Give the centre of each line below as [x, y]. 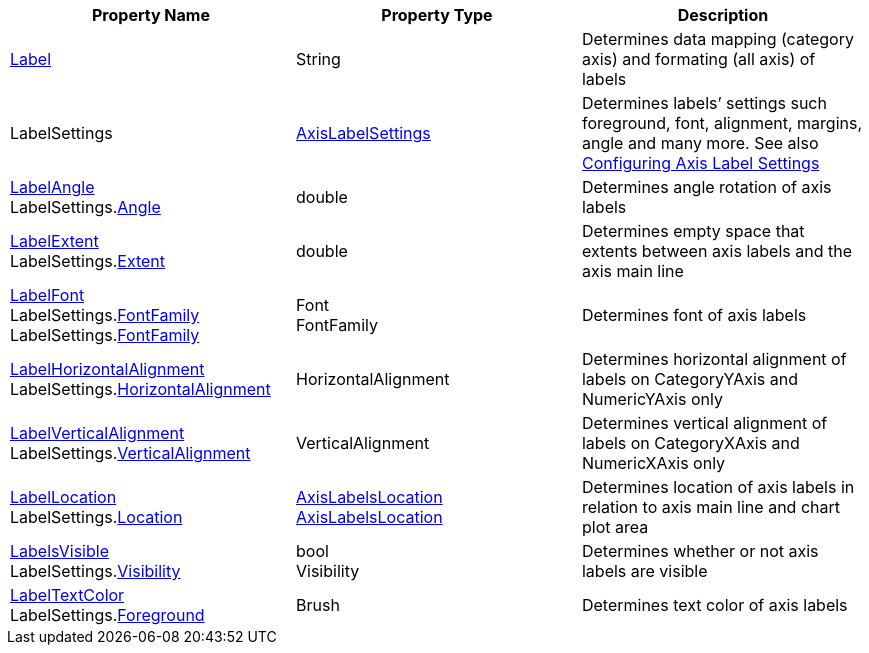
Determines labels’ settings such [704, 103]
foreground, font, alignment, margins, [722, 123]
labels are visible [644, 571]
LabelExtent [54, 241]
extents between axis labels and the [716, 251]
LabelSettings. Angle [85, 207]
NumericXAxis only [653, 463]
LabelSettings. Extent [88, 261]
